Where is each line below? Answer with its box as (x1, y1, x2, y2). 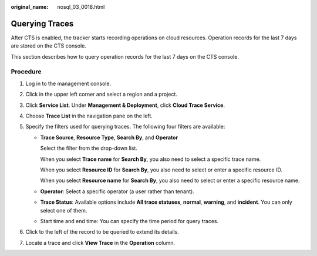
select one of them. (40, 207, 87, 214)
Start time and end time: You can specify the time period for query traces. (40, 217, 219, 224)
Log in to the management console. (25, 80, 112, 87)
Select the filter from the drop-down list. (40, 144, 138, 152)
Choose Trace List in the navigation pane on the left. (25, 112, 153, 119)
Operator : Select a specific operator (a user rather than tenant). (40, 188, 195, 195)
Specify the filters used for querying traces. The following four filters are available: (25, 123, 225, 130)
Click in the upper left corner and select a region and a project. (25, 91, 177, 98)
